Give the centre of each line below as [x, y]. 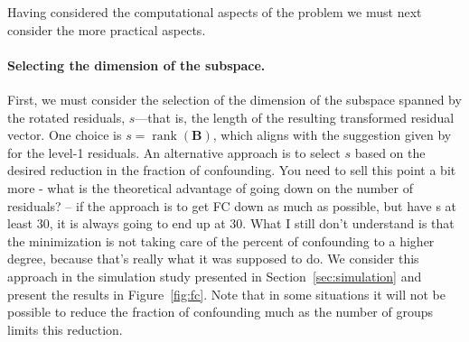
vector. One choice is [65, 135]
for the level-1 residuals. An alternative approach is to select [174, 152]
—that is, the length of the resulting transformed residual [295, 117]
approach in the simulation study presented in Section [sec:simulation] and [215, 276]
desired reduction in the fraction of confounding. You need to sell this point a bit [232, 170]
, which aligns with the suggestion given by [332, 135]
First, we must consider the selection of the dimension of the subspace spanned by [234, 99]
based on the [390, 152]
